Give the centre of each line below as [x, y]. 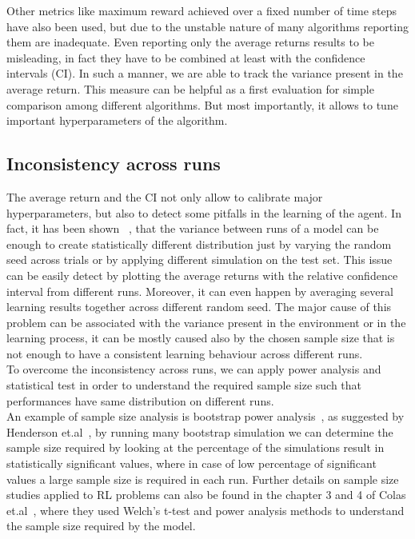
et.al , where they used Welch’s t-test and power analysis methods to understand [206, 510]
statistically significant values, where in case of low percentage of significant [192, 463]
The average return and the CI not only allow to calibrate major [165, 196]
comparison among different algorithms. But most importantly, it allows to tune [202, 104]
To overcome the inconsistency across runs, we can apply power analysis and [194, 369]
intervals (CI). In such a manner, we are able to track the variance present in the [205, 73]
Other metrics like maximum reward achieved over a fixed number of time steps [202, 10]
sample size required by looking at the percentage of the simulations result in [196, 447]
